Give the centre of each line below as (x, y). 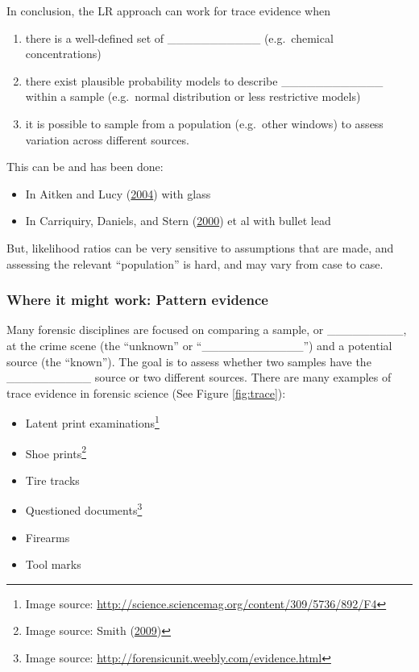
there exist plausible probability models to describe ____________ (204, 80)
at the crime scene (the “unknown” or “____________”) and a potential (199, 345)
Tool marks (53, 564)
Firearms (48, 537)
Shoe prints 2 (56, 452)
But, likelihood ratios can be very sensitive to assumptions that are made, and (200, 247)
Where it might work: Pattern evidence (137, 300)
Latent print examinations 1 (92, 422)
